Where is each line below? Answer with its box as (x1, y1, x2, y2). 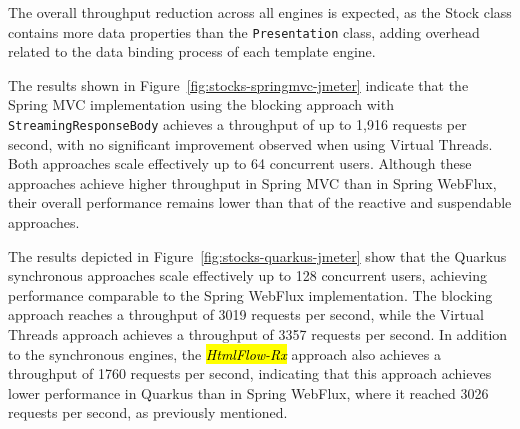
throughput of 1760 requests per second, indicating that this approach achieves (8, 363, 492, 384)
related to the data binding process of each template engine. (8, 41, 376, 62)
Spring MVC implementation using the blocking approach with (8, 94, 394, 115)
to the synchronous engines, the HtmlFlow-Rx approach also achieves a (8, 343, 441, 364)
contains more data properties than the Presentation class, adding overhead (8, 21, 480, 42)
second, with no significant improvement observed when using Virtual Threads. (8, 133, 493, 154)
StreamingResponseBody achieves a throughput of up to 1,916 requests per (8, 114, 467, 135)
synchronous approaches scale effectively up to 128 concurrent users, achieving (8, 265, 487, 286)
